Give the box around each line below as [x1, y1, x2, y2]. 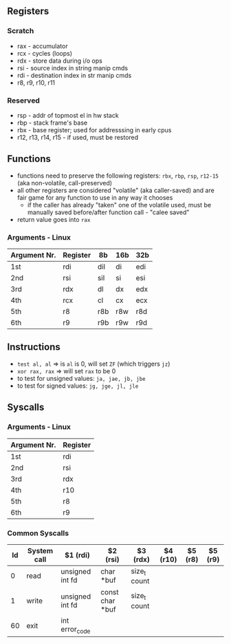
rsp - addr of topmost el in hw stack [16, 111, 119, 119]
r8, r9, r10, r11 [16, 79, 56, 87]
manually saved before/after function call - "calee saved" [27, 208, 190, 216]
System [27, 546, 54, 555]
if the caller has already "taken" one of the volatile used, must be [27, 200, 212, 209]
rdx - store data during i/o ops [16, 56, 103, 65]
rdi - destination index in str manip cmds [16, 71, 132, 79]
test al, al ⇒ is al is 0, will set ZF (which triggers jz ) [16, 360, 170, 368]
